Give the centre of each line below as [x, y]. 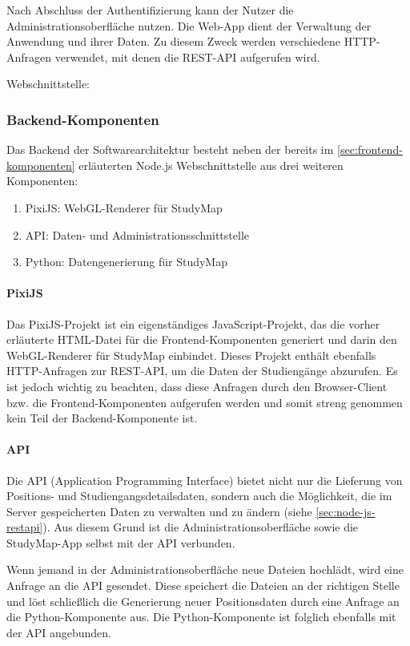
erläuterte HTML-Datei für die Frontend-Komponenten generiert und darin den [202, 339]
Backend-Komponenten [83, 119]
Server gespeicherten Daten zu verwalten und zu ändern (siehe [159, 511]
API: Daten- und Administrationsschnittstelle [137, 234]
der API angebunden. [59, 632]
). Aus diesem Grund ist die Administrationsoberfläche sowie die [201, 527]
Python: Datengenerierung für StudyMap [126, 262]
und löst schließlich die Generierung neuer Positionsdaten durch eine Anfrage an [203, 601]
